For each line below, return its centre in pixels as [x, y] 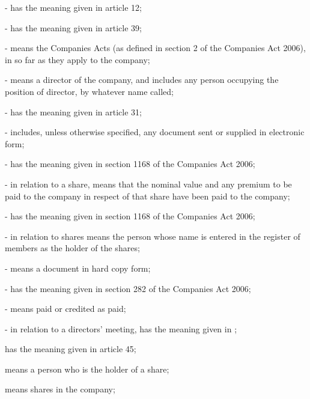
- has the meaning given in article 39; [73, 27]
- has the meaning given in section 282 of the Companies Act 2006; [128, 288]
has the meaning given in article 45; [71, 349]
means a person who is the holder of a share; [87, 369]
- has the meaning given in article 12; [73, 7]
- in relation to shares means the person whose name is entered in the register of [153, 236]
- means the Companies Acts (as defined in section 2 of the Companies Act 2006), [155, 48]
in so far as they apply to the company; [77, 59]
